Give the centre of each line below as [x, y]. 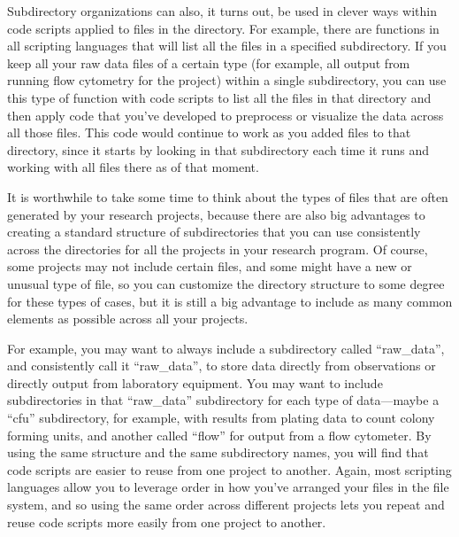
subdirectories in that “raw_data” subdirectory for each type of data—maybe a [223, 400]
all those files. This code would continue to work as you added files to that [209, 132]
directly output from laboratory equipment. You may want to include [195, 382]
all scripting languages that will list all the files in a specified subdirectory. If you [227, 46]
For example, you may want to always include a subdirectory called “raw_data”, [226, 348]
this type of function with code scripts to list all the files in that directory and [219, 97]
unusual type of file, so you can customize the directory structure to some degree [226, 283]
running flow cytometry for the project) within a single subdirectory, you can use [227, 80]
